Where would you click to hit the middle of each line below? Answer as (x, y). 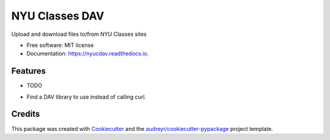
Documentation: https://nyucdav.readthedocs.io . (88, 54)
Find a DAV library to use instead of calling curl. (86, 97)
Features (28, 71)
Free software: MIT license (60, 45)
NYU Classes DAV (58, 16)
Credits (26, 114)
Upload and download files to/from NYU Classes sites (79, 34)
